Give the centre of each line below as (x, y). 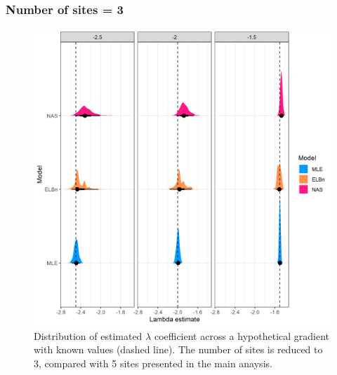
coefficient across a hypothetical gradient (242, 335)
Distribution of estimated (88, 335)
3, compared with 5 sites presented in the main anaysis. (153, 363)
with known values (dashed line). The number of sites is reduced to (178, 349)
